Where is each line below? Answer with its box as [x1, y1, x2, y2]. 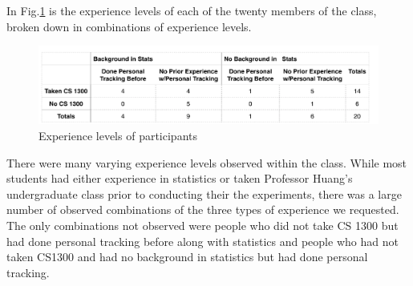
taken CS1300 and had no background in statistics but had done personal [6, 248, 368, 265]
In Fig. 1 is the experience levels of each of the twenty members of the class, [6, 2, 377, 18]
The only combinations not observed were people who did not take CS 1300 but [6, 216, 399, 233]
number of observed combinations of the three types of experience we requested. [6, 201, 399, 218]
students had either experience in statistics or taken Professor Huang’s [6, 170, 353, 187]
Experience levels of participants [38, 127, 197, 143]
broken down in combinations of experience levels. [6, 18, 252, 34]
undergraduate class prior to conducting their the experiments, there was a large [6, 185, 402, 202]
